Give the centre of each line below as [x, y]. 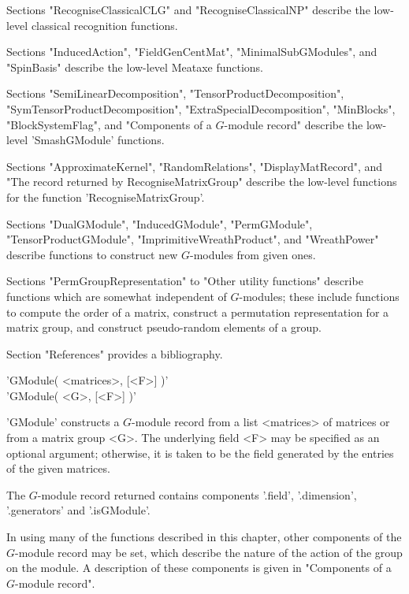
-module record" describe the [294, 124]
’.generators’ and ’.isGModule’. [78, 510]
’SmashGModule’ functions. [98, 140]
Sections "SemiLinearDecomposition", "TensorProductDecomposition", [175, 93]
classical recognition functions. [104, 25]
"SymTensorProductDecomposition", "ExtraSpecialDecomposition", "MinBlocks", [201, 108]
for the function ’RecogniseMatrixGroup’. [106, 197]
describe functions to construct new [92, 254]
